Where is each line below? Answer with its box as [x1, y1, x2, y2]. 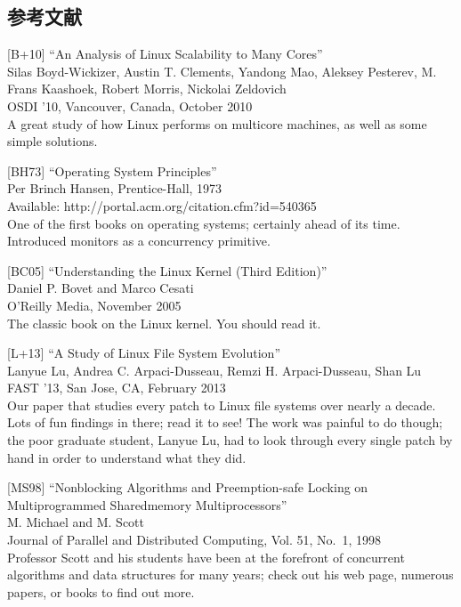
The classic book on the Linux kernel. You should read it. [7, 313, 321, 332]
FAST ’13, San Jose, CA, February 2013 [7, 378, 226, 397]
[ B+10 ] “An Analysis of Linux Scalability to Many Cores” [7, 45, 323, 63]
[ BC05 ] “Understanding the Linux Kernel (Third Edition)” [7, 261, 328, 279]
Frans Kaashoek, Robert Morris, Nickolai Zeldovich [7, 79, 287, 98]
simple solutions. [7, 132, 98, 150]
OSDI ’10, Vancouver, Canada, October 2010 [7, 96, 253, 115]
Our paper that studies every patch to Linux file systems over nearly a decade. [7, 395, 436, 414]
